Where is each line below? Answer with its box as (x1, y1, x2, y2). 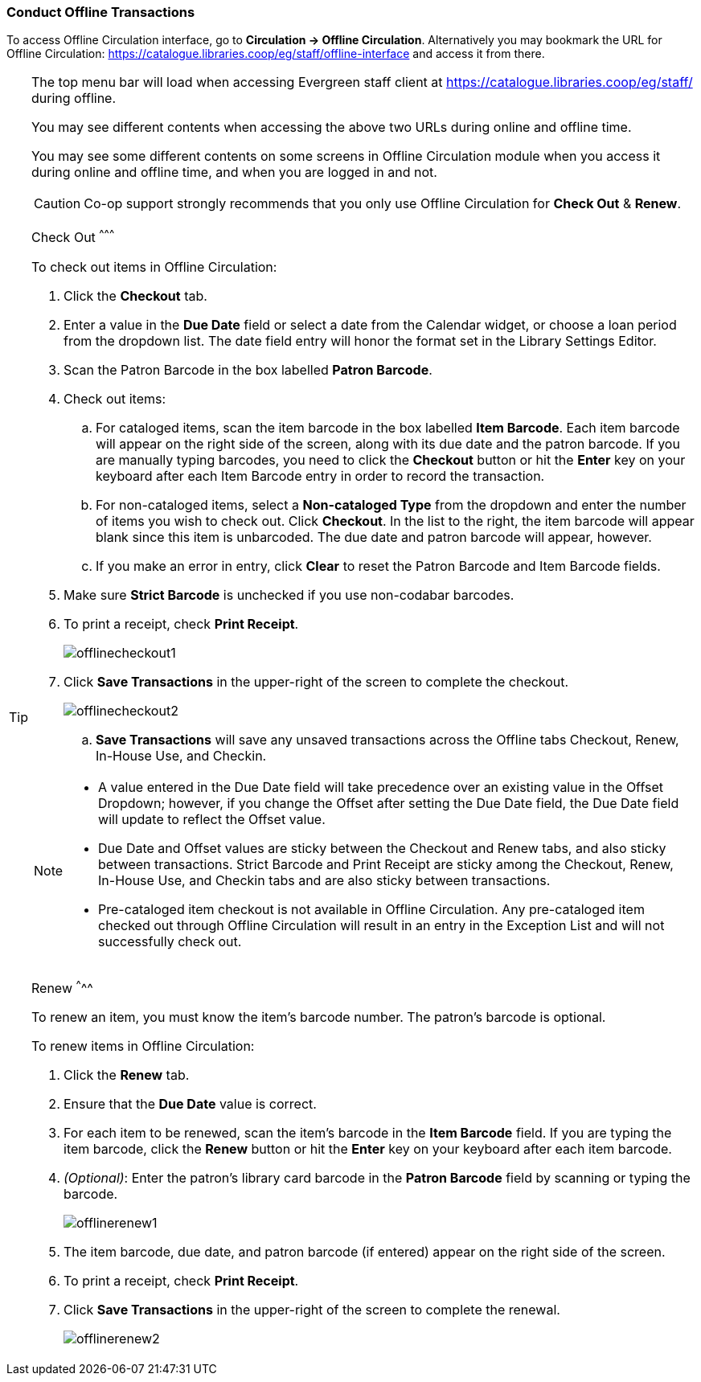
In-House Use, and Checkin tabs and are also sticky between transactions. (98, 871, 551, 888)
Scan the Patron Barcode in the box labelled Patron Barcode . (64, 361, 432, 378)
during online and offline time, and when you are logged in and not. (31, 164, 437, 181)
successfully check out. (98, 933, 242, 949)
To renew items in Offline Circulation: (31, 1038, 255, 1055)
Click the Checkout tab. (64, 287, 207, 304)
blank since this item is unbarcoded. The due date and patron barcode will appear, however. (96, 528, 652, 545)
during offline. (31, 90, 117, 107)
